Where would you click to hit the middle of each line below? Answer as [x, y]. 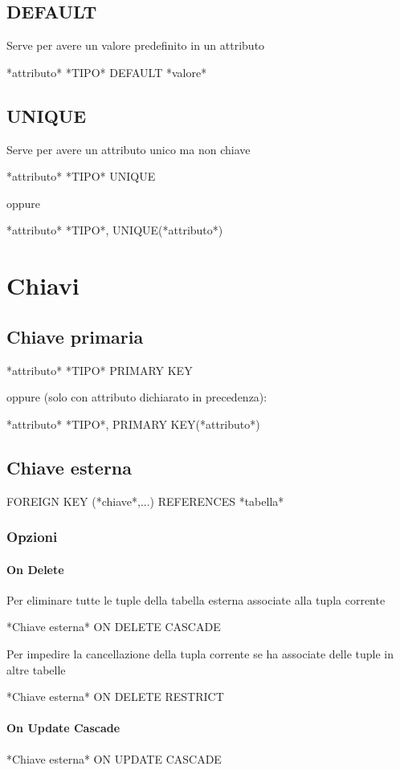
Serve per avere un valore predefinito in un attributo [136, 45]
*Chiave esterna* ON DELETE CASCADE [114, 627]
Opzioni [32, 537]
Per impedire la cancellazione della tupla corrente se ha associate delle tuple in [200, 653]
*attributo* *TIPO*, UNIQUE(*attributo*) [115, 230]
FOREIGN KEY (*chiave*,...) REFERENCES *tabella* [145, 501]
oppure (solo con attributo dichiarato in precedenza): [137, 397]
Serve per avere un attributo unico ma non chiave [129, 149]
